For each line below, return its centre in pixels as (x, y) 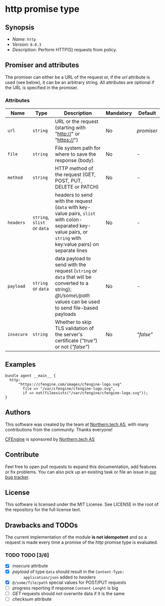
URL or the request (77, 121)
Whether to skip (73, 322)
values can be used (77, 302)
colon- (74, 220)
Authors (18, 413)
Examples (20, 364)
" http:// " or (67, 134)
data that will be (73, 277)
